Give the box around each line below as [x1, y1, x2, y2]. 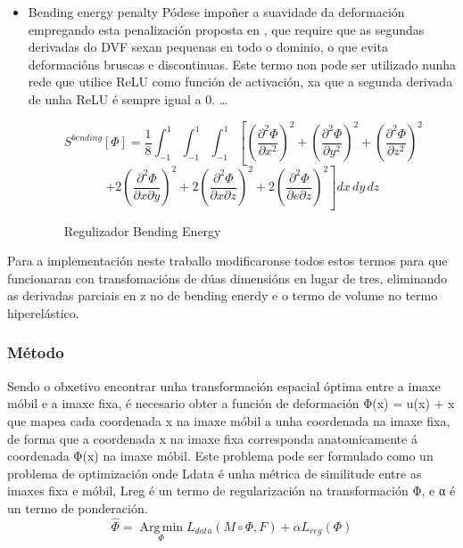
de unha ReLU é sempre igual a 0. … [28, 89, 228, 108]
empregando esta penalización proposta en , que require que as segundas [28, 20, 425, 38]
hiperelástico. [7, 303, 79, 322]
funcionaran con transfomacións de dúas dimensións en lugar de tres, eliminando [7, 268, 447, 287]
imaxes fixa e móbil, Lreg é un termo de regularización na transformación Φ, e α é [7, 481, 456, 500]
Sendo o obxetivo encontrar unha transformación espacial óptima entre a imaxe [7, 376, 441, 395]
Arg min [139, 520, 184, 534]
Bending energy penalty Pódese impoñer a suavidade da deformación [28, 3, 405, 20]
